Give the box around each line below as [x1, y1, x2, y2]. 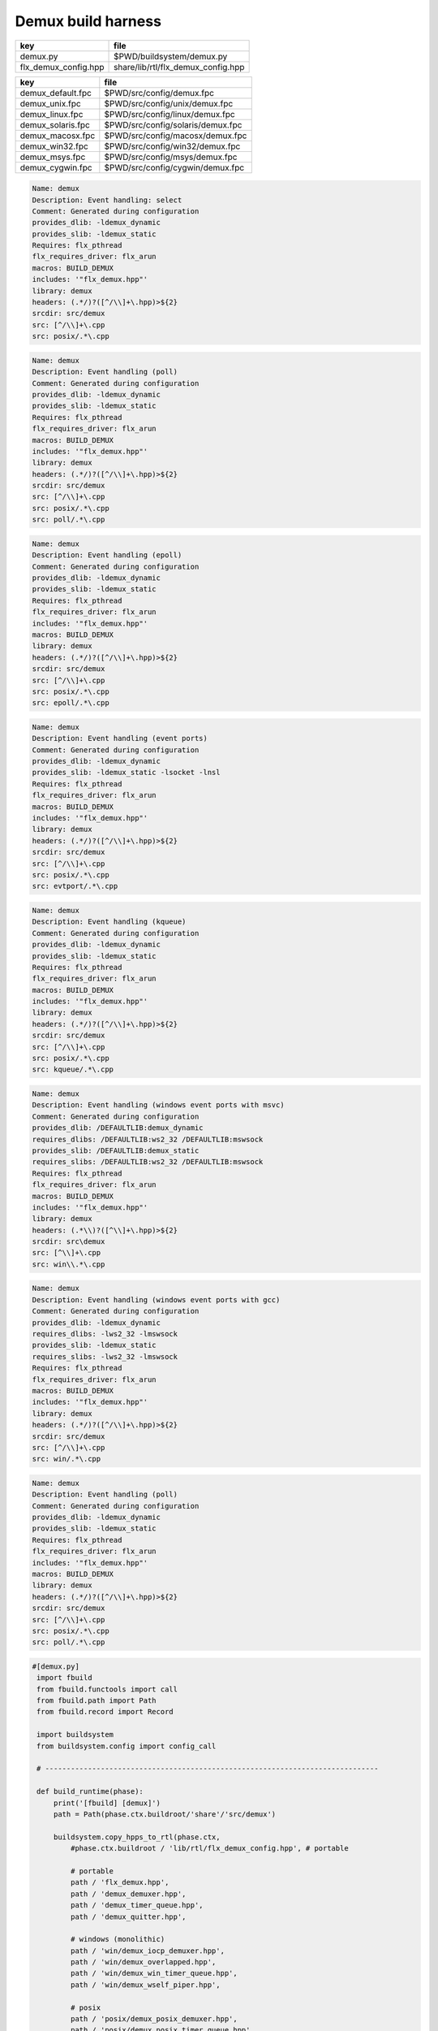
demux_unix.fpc [19, 97, 81, 109]
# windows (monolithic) [70, 1934, 165, 1944]
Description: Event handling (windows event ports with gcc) [32, 1295, 281, 1304]
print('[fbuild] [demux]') [53, 1798, 161, 1808]
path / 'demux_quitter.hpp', [70, 1912, 187, 1921]
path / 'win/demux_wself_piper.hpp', [70, 1980, 221, 1990]
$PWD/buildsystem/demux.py [114, 50, 228, 62]
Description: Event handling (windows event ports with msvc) [32, 1101, 285, 1110]
